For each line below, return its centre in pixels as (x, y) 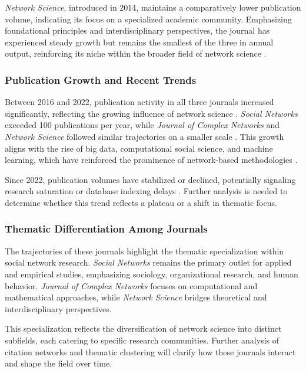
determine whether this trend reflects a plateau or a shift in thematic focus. (141, 202)
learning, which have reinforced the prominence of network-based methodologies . (151, 160)
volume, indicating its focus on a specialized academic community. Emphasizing (148, 19)
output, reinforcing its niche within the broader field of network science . (136, 53)
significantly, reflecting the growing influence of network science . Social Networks (151, 113)
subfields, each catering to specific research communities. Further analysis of (142, 340)
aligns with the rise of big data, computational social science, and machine (139, 148)
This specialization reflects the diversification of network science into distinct (143, 328)
